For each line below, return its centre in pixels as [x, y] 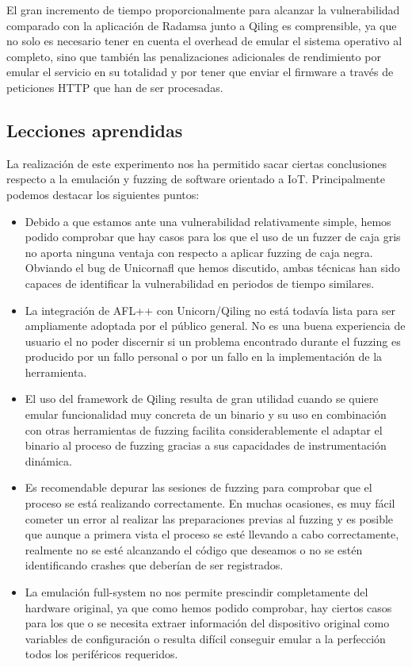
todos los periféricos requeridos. [101, 654]
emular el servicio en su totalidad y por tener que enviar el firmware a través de [200, 72]
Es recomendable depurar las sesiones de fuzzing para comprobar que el [198, 487]
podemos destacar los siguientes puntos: [103, 194]
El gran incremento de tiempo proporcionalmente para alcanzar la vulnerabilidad [203, 10]
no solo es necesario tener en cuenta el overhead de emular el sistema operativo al [204, 41]
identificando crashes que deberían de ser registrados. [154, 565]
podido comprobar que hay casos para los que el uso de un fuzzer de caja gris [213, 237]
